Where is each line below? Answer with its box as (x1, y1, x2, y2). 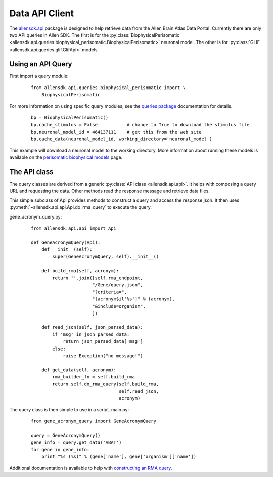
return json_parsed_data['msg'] (63, 339, 144, 344)
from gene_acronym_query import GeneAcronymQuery (31, 418, 157, 424)
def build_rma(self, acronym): (41, 268, 119, 274)
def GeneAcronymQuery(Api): (31, 239, 101, 245)
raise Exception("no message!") (63, 353, 144, 359)
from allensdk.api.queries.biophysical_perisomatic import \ (31, 85, 186, 91)
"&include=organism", (92, 303, 146, 309)
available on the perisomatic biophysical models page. (9, 154, 123, 160)
